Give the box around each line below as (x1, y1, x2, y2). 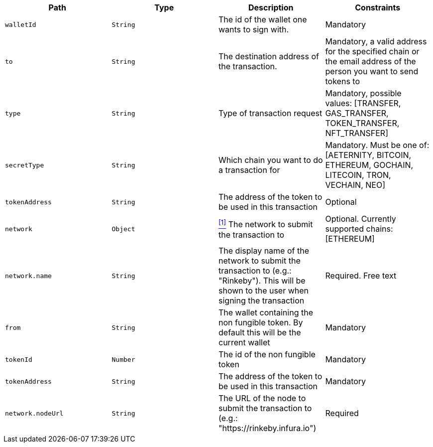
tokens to (325, 76, 360, 86)
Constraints (355, 2, 401, 12)
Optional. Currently (325, 214, 396, 224)
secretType (5, 161, 44, 169)
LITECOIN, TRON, (325, 170, 391, 180)
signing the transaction (218, 296, 305, 305)
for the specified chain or (325, 46, 420, 56)
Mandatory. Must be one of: (325, 140, 430, 150)
